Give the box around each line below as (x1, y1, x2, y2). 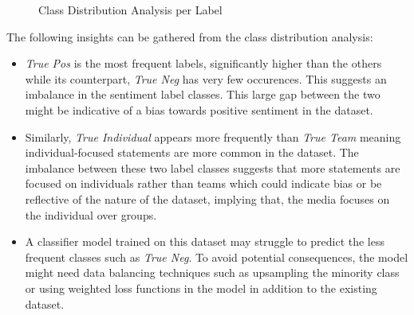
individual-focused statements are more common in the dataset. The (25, 144, 359, 161)
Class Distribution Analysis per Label (38, 2, 223, 17)
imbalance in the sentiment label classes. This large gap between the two (25, 86, 380, 103)
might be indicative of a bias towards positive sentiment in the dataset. (25, 101, 373, 118)
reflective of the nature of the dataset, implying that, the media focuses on (25, 190, 390, 207)
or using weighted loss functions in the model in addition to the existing (25, 279, 377, 296)
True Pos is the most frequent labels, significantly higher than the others (25, 55, 382, 72)
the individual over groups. (25, 206, 157, 223)
